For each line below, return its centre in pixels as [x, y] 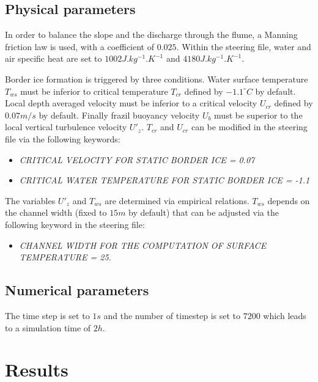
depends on [289, 200]
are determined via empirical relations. [177, 200]
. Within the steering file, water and [244, 46]
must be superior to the [258, 115]
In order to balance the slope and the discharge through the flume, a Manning [151, 35]
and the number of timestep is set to [172, 315]
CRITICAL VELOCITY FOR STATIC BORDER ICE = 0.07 [137, 159]
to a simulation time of [48, 327]
